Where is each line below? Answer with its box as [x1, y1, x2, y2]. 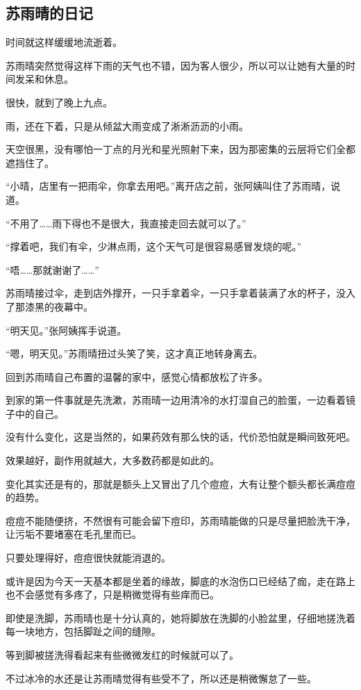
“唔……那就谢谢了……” [6, 262, 99, 277]
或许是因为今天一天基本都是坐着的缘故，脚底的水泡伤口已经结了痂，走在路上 [6, 573, 355, 588]
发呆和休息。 [15, 72, 74, 86]
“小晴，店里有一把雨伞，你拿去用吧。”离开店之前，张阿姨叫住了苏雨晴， [6, 179, 331, 193]
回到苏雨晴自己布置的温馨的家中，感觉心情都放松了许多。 [6, 369, 268, 384]
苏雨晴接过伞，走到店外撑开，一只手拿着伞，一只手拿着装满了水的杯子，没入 [6, 286, 355, 300]
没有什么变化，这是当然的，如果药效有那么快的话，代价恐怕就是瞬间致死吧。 [6, 429, 355, 444]
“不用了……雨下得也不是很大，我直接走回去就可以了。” [6, 215, 246, 230]
